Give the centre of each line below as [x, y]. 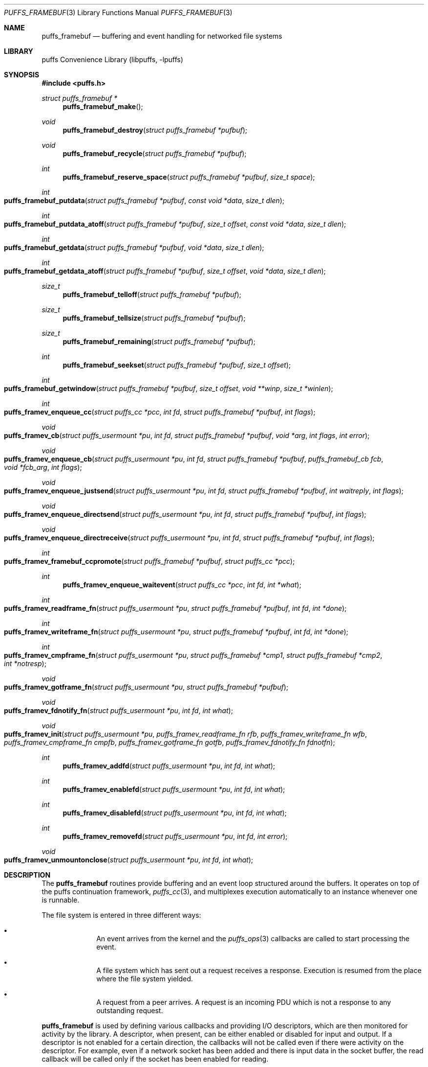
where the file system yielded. [145, 979]
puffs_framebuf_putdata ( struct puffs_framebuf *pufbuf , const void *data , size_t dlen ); [144, 200]
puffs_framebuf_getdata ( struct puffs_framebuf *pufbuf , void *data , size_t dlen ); [134, 247]
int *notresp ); [25, 663]
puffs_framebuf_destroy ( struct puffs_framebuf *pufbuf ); [155, 130]
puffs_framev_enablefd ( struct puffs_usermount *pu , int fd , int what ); [174, 789]
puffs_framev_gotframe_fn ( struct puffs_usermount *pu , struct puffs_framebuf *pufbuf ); [146, 687]
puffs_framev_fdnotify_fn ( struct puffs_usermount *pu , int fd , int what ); [118, 710]
